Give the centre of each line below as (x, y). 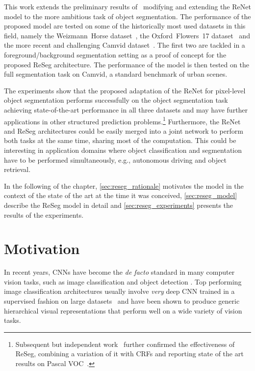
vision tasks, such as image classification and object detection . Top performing (123, 281)
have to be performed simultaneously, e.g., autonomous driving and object (115, 159)
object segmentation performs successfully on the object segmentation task (116, 100)
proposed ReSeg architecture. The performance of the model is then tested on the (127, 64)
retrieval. (17, 169)
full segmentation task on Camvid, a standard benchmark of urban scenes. (116, 74)
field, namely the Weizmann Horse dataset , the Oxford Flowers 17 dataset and (127, 35)
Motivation (42, 248)
